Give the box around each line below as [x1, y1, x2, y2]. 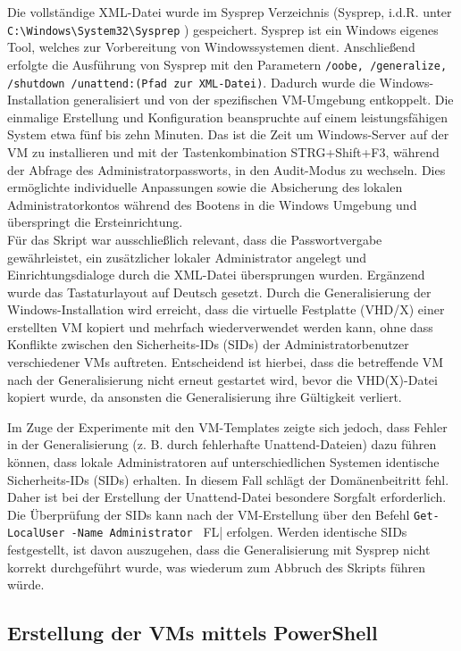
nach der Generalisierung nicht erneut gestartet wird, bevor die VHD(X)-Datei [7, 370, 438, 388]
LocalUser [7, 527, 65, 540]
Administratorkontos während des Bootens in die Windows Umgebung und [7, 195, 417, 213]
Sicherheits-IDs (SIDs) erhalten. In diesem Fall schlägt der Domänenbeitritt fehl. [7, 470, 449, 488]
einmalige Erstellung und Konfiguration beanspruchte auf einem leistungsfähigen [7, 107, 448, 126]
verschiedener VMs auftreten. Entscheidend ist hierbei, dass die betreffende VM [7, 353, 444, 371]
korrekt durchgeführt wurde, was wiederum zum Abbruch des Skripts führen [7, 557, 426, 576]
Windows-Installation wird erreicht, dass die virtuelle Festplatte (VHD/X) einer [7, 300, 445, 319]
